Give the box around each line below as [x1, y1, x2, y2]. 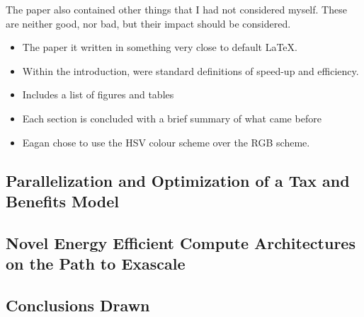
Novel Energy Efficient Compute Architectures [6, 231, 356, 253]
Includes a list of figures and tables [22, 87, 174, 102]
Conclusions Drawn [6, 294, 150, 316]
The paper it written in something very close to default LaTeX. [22, 40, 297, 54]
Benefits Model [6, 190, 119, 212]
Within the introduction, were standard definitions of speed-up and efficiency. [22, 63, 359, 78]
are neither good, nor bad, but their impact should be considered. [6, 16, 291, 30]
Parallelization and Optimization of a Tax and [6, 169, 350, 191]
